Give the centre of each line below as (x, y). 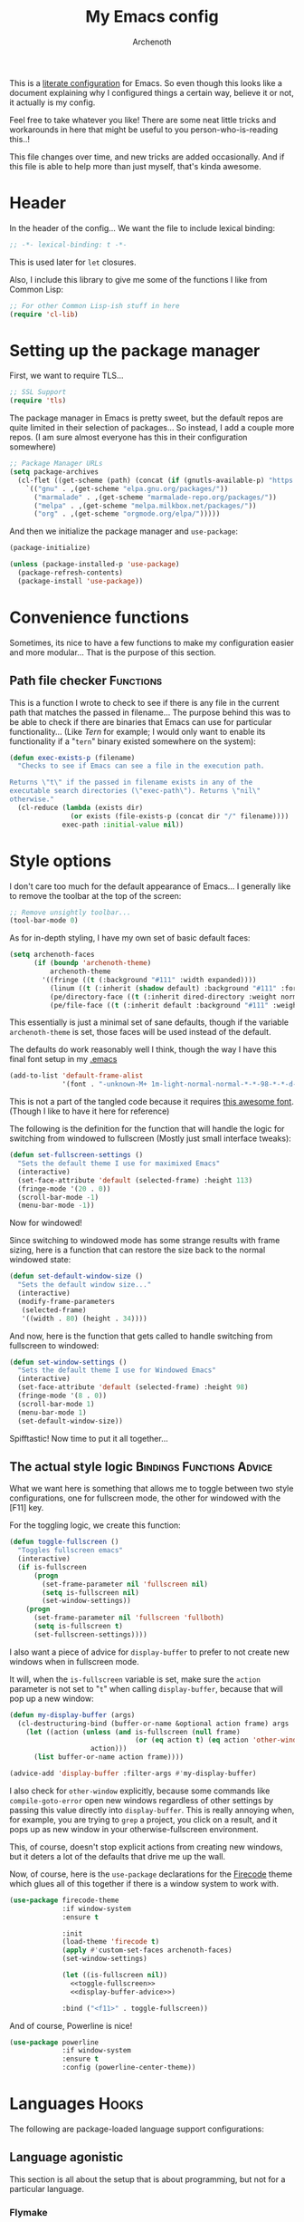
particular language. (47, 2188)
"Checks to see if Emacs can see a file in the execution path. (141, 766)
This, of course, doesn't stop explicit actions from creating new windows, (146, 1847)
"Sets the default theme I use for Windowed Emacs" (117, 1370)
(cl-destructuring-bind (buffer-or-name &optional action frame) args (153, 1724)
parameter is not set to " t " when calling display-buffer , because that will (146, 1688)
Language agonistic (66, 2157)
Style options (60, 860)
